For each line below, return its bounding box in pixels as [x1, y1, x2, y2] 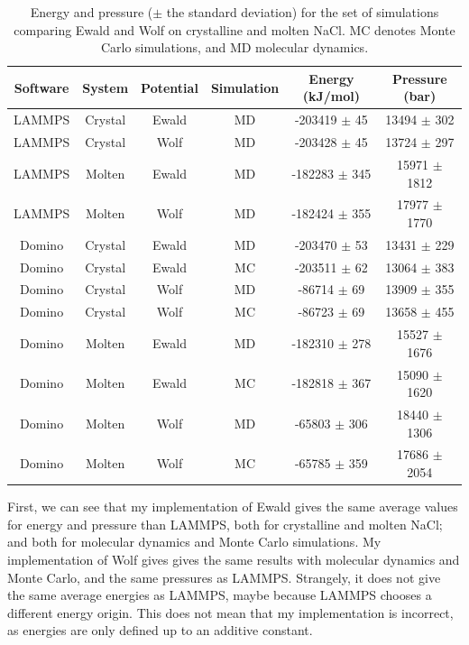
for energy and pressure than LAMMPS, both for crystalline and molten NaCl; [7, 514, 443, 533]
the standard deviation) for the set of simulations [166, 3, 439, 21]
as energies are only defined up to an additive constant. [7, 621, 313, 640]
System [82, 78, 129, 97]
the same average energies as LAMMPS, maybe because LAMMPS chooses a [7, 585, 432, 604]
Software [14, 78, 69, 97]
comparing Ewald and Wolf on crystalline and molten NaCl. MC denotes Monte [14, 20, 455, 39]
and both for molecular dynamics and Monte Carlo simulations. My [7, 532, 382, 551]
